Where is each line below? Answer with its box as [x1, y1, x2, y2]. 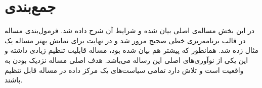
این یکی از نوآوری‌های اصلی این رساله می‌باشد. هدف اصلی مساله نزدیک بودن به [5, 54, 248, 65]
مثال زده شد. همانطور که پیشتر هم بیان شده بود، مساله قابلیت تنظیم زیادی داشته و [5, 45, 258, 55]
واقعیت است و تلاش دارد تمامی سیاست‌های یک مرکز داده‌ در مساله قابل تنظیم [5, 64, 244, 75]
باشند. [5, 74, 23, 85]
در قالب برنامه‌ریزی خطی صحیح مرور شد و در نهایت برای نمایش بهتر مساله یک [5, 35, 246, 45]
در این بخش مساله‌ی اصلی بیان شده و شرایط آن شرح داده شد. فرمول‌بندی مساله [5, 25, 255, 36]
